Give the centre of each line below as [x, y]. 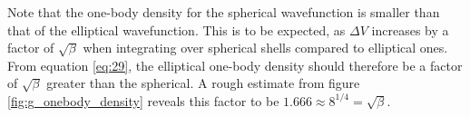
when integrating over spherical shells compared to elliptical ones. [265, 48]
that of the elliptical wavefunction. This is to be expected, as [176, 29]
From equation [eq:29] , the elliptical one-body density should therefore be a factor [235, 65]
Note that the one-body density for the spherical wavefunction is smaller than [224, 12]
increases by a [410, 29]
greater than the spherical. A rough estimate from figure [203, 83]
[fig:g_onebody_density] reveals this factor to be [143, 100]
